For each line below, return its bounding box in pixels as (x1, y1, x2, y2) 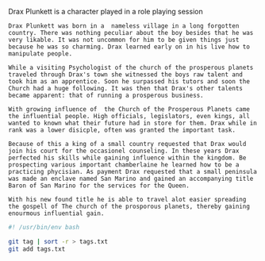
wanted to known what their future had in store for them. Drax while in (8, 119, 258, 127)
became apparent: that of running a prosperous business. (8, 91, 204, 99)
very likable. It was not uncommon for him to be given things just (8, 36, 240, 44)
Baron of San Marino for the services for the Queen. (8, 182, 190, 190)
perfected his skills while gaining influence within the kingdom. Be (8, 154, 247, 162)
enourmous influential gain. (8, 209, 105, 217)
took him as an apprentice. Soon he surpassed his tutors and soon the (8, 78, 250, 86)
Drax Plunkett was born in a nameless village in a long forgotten (8, 22, 240, 30)
